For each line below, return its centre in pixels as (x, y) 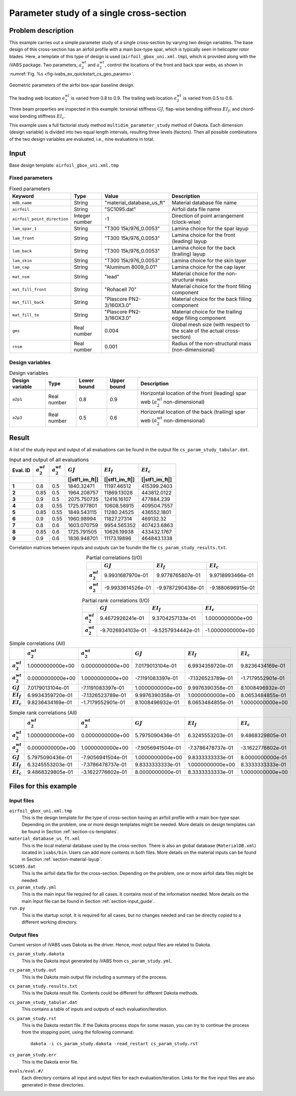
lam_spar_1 (25, 228)
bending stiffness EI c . (43, 117)
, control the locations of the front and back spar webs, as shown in (174, 65)
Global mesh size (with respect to (211, 325)
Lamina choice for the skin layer (209, 261)
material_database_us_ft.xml (45, 839)
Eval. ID (21, 470)
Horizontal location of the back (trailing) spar (193, 412)
